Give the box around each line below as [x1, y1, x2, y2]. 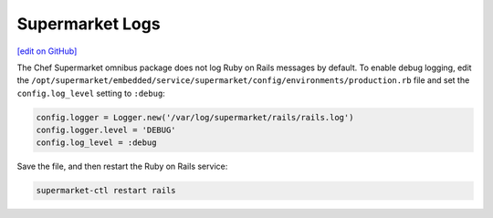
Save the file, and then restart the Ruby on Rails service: [16, 161, 228, 172]
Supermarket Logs [16, 14, 161, 34]
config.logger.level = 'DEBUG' [36, 125, 177, 136]
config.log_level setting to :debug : [16, 88, 166, 99]
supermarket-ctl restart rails [36, 185, 177, 196]
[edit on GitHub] [16, 46, 78, 57]
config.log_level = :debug [36, 138, 157, 148]
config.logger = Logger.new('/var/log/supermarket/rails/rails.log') [36, 112, 354, 122]
